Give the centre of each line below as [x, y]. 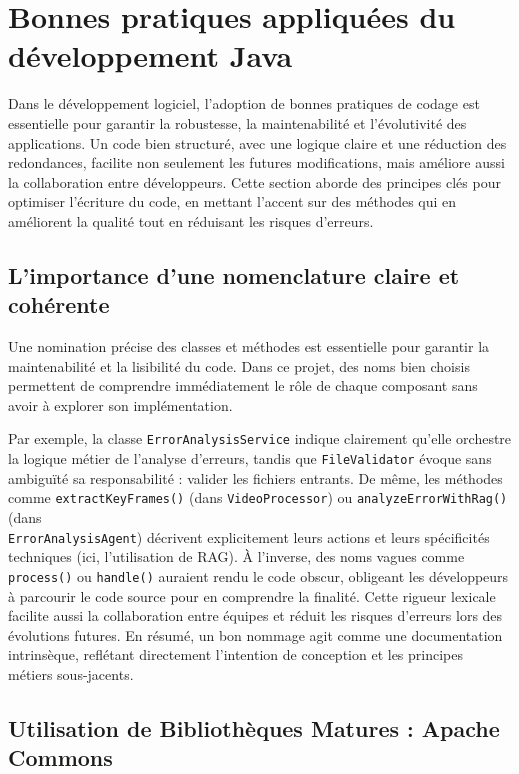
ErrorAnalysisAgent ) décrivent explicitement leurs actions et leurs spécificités [249, 536]
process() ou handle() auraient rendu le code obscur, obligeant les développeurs [258, 575]
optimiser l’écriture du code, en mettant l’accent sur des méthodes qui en [232, 201]
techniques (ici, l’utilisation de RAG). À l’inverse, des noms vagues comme [236, 556]
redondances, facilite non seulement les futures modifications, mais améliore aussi [256, 162]
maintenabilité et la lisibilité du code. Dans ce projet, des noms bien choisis [239, 365]
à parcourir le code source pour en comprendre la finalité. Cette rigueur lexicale [252, 595]
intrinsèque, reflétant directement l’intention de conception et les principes [235, 654]
